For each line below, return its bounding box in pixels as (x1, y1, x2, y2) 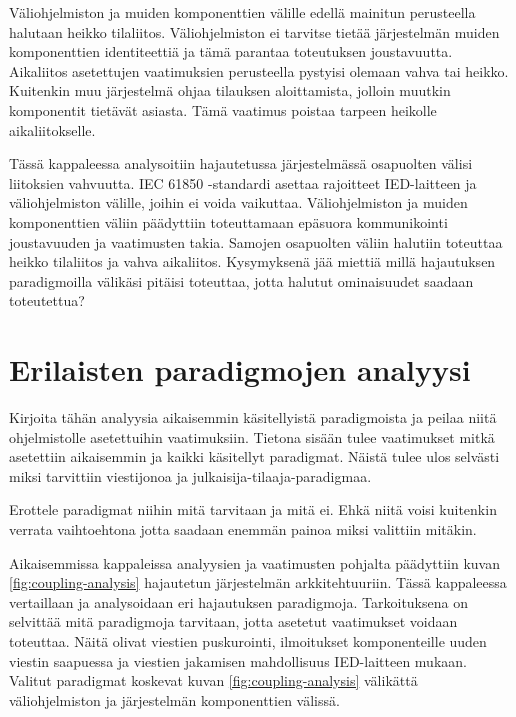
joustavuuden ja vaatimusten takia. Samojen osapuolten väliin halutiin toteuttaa (9, 231, 503, 252)
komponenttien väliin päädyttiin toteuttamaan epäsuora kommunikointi (9, 211, 448, 232)
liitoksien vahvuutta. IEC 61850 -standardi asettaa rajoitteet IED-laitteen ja (9, 172, 477, 193)
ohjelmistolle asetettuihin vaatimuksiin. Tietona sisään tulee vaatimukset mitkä (9, 426, 495, 447)
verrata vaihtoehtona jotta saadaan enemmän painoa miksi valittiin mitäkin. (9, 519, 477, 539)
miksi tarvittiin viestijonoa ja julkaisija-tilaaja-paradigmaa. (9, 465, 372, 486)
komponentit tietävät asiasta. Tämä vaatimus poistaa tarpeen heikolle (9, 99, 437, 120)
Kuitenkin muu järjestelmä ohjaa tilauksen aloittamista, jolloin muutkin (9, 80, 451, 101)
